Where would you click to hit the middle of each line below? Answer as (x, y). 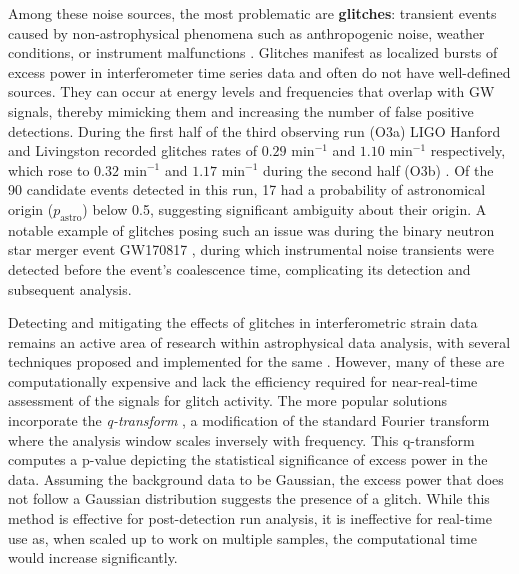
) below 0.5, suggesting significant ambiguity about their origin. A (284, 208)
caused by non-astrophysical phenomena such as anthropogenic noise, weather (246, 32)
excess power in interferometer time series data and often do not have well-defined (259, 71)
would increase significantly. (93, 557)
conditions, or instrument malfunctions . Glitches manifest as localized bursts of (253, 52)
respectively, (468, 150)
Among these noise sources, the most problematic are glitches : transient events (252, 13)
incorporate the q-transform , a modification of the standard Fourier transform (249, 420)
